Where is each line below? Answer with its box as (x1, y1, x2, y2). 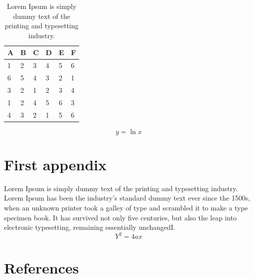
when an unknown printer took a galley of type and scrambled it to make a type (4, 203, 248, 212)
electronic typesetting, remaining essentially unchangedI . (4, 222, 176, 232)
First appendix (4, 154, 107, 174)
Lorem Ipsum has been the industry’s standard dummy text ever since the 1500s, (4, 193, 251, 203)
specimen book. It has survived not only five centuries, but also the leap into (4, 212, 237, 222)
